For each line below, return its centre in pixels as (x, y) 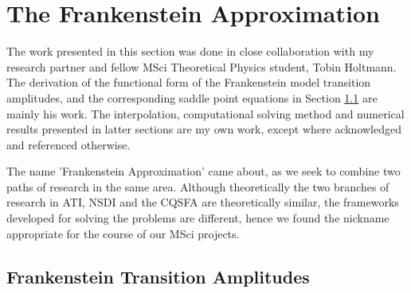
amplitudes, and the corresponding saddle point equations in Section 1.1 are (192, 97)
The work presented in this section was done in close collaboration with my (190, 51)
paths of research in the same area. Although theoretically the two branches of (198, 186)
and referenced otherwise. (68, 144)
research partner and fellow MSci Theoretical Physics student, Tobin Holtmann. (202, 66)
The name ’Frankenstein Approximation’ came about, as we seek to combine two (204, 171)
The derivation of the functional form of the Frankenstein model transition (189, 82)
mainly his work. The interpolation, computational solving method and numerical (205, 113)
